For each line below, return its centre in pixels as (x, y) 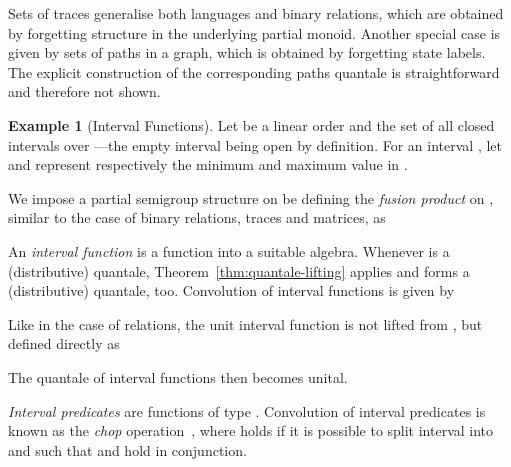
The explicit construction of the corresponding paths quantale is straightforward (254, 71)
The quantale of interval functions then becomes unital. (178, 376)
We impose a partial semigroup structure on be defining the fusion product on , (251, 197)
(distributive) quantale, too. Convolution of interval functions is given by (231, 290)
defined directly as (64, 343)
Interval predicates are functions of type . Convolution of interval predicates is (247, 410)
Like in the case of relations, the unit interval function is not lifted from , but (245, 323)
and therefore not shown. (84, 91)
